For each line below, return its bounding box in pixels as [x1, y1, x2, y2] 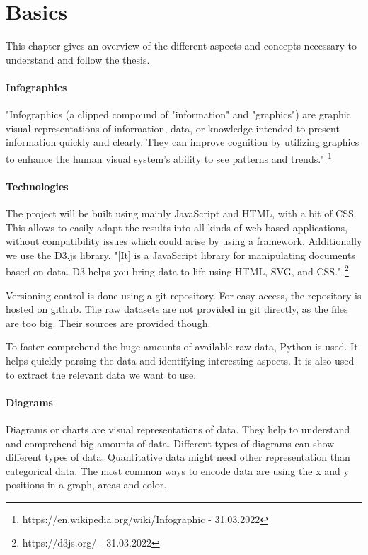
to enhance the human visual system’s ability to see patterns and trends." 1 [6, 149, 332, 166]
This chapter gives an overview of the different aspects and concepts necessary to [6, 38, 357, 53]
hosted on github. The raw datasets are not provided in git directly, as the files [6, 302, 348, 316]
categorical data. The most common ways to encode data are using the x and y [6, 463, 349, 478]
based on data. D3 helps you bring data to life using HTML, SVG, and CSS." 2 [6, 262, 349, 278]
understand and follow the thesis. [6, 52, 150, 67]
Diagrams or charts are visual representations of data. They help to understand [6, 421, 350, 436]
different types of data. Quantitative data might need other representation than [6, 450, 350, 464]
